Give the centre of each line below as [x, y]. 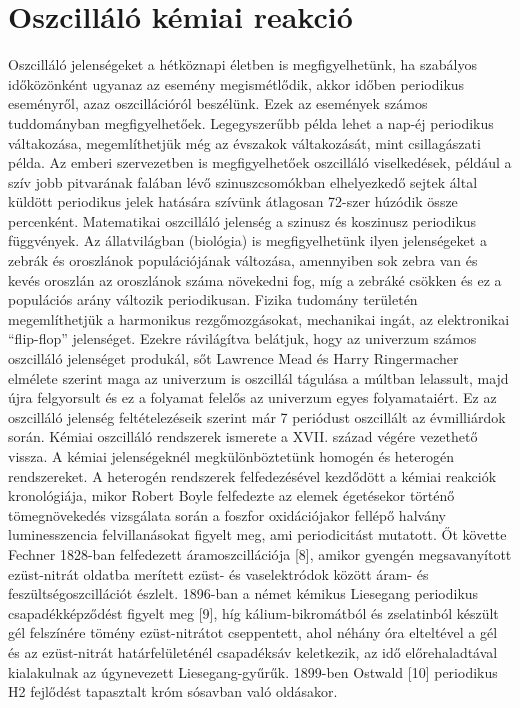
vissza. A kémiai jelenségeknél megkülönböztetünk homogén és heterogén [231, 456]
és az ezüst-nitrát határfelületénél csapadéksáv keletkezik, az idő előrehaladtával [253, 651]
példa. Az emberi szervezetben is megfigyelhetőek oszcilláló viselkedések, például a [260, 162]
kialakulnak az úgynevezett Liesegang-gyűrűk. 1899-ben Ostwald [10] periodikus [253, 671]
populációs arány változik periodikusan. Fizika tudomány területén [213, 299]
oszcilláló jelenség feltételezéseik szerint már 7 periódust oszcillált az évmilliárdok [257, 416]
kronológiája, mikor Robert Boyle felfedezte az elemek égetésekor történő [231, 495]
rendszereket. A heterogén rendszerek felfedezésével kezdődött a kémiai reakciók [252, 475]
